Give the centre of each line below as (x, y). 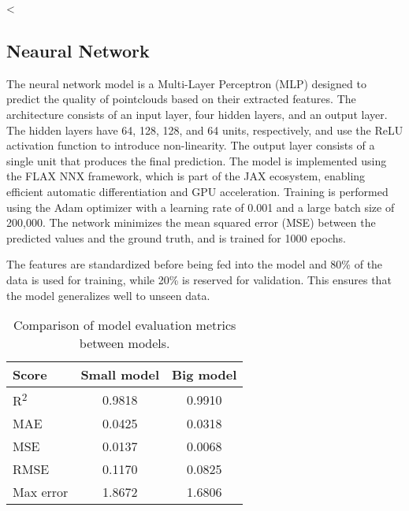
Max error (41, 492)
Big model (204, 375)
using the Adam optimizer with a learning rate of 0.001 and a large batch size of (201, 207)
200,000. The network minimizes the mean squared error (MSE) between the (191, 222)
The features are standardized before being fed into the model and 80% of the (195, 264)
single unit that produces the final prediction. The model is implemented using (197, 160)
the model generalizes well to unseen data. (108, 295)
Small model (120, 375)
